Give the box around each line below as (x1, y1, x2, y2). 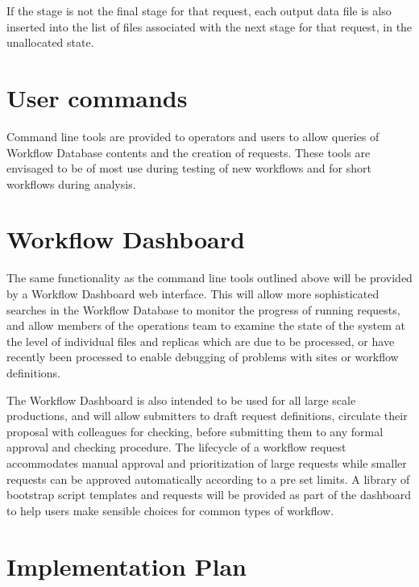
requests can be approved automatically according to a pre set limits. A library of (6, 470, 410, 487)
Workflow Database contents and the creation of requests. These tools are (6, 144, 371, 160)
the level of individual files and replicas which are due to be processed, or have (6, 332, 395, 349)
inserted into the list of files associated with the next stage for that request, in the (6, 18, 413, 35)
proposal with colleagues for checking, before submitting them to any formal (6, 423, 384, 439)
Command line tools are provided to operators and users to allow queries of (6, 127, 380, 144)
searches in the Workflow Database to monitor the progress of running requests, (6, 301, 400, 318)
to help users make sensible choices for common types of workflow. (6, 502, 334, 518)
